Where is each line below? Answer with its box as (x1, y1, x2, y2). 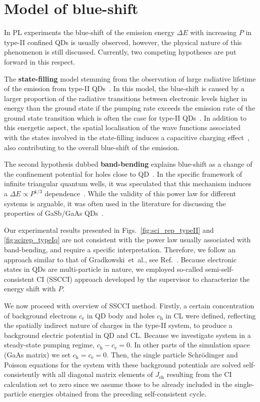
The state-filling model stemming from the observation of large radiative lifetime (4, 73, 256, 84)
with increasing (190, 27, 237, 38)
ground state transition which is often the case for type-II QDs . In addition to (4, 112, 246, 123)
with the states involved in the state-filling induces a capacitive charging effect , (4, 132, 249, 143)
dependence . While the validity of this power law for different (44, 188, 236, 199)
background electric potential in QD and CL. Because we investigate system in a (4, 329, 251, 340)
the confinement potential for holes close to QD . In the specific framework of (4, 168, 242, 179)
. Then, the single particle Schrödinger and (106, 349, 238, 359)
